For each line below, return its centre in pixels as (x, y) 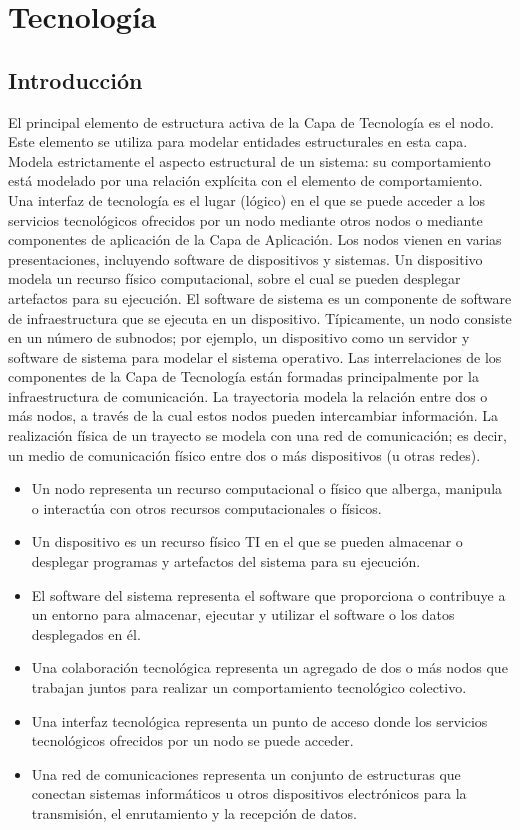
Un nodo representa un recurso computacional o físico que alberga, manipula (267, 488)
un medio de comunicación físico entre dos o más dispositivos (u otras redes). (244, 454)
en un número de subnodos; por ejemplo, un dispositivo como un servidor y (239, 337)
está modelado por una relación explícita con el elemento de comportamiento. (245, 180)
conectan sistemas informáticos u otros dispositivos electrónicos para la (249, 793)
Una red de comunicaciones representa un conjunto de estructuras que (246, 773)
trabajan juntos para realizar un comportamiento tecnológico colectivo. (249, 687)
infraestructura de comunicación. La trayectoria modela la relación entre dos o (248, 395)
